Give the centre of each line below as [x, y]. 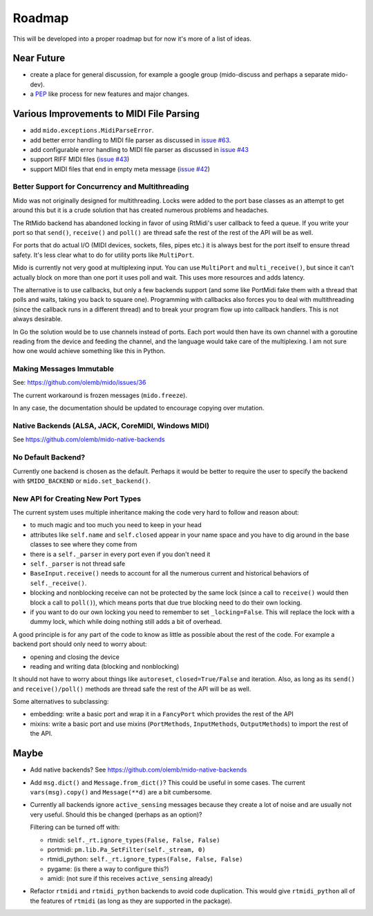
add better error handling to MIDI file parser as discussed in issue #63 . [131, 140]
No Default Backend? [49, 457]
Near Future [39, 58]
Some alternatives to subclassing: [61, 702]
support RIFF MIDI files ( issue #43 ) [80, 160]
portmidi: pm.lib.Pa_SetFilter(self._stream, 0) [127, 849]
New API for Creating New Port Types [77, 499]
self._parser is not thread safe [78, 564]
